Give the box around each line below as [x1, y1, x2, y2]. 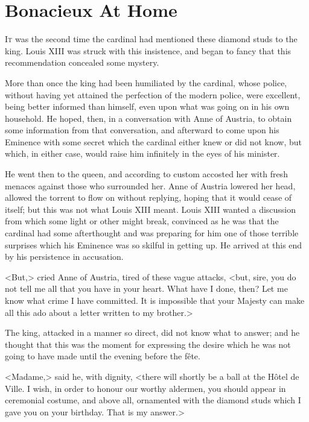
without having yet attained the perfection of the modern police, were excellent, [5, 88, 301, 101]
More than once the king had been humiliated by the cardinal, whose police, [5, 76, 287, 89]
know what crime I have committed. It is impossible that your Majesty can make [5, 294, 305, 306]
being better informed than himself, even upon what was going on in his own [5, 100, 290, 113]
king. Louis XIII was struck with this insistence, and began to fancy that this [5, 44, 291, 57]
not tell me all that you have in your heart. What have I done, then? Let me [5, 282, 288, 295]
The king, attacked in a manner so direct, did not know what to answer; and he [5, 326, 300, 339]
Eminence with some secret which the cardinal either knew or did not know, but [5, 135, 302, 148]
